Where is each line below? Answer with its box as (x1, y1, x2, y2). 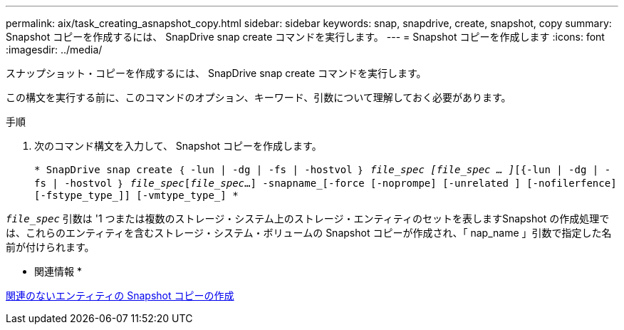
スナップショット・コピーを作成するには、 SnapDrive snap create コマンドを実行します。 (6, 67, 427, 79)
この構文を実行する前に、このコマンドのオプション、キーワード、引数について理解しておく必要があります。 (6, 91, 511, 103)
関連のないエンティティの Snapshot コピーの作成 (6, 289, 234, 301)
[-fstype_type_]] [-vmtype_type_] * (34, 190, 239, 201)
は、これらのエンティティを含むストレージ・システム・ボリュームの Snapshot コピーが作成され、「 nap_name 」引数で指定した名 (6, 227, 612, 239)
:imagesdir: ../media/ (6, 43, 103, 56)
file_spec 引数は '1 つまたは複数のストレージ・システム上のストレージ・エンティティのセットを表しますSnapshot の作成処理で (6, 212, 610, 225)
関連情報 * (34, 265, 82, 277)
